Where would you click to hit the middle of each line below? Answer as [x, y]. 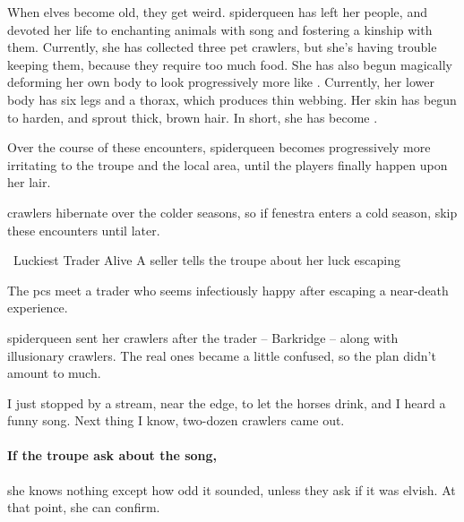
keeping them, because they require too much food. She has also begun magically [230, 64]
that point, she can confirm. [84, 507]
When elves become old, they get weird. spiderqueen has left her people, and [217, 12]
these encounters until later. [84, 230]
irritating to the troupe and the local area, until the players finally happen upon [228, 164]
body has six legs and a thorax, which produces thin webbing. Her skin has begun [232, 99]
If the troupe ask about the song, [112, 455]
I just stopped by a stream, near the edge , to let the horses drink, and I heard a [227, 402]
